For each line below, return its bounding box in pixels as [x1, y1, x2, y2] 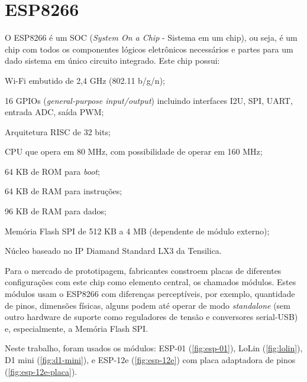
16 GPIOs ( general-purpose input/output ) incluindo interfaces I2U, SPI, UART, [5, 94, 293, 106]
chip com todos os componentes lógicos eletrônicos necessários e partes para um [5, 43, 293, 55]
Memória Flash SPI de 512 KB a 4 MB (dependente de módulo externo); [5, 224, 270, 237]
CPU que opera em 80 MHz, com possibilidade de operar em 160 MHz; [5, 145, 263, 158]
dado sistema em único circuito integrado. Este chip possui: [5, 54, 220, 67]
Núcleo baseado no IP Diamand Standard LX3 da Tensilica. [5, 244, 222, 257]
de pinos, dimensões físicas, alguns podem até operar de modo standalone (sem [5, 299, 291, 311]
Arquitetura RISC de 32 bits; [5, 125, 111, 138]
